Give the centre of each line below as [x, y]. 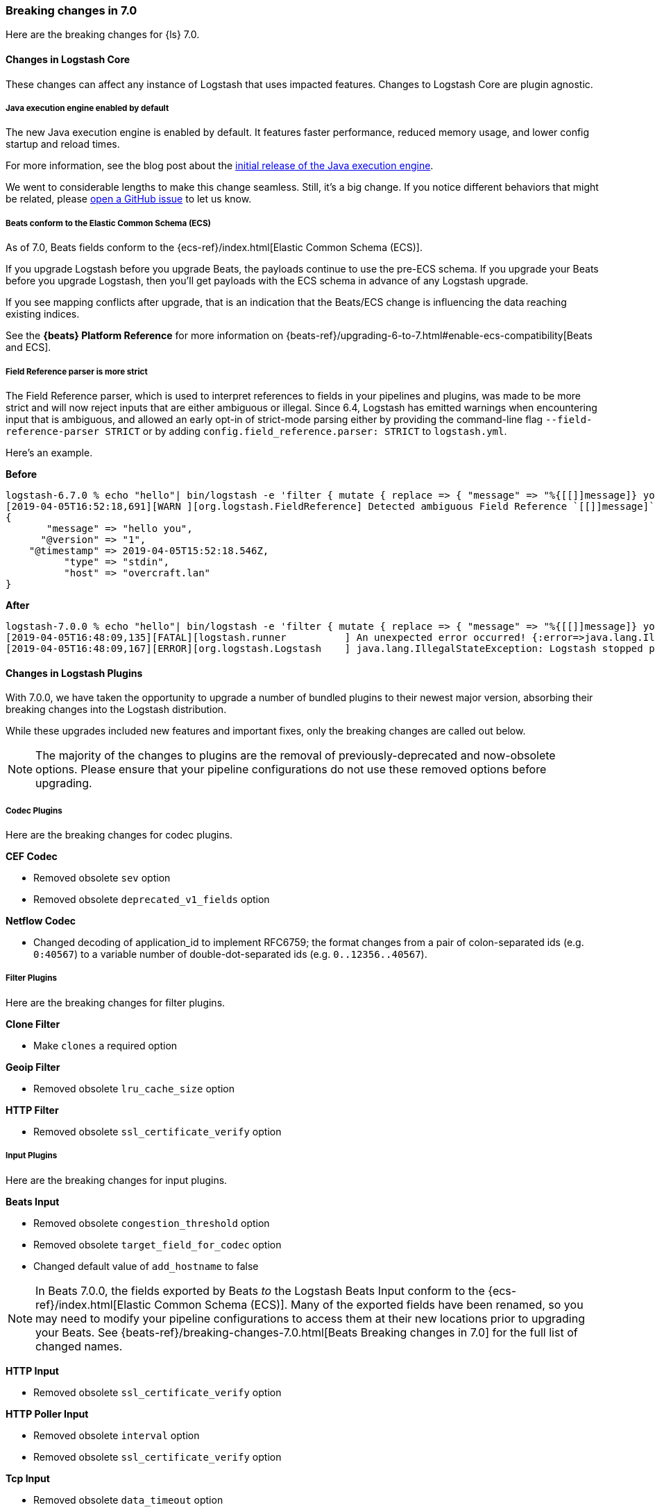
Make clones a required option [105, 1045]
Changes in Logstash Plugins [74, 673]
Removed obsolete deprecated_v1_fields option [152, 899]
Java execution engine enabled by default [87, 108]
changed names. [79, 1346]
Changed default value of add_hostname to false [146, 1266]
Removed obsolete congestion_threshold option [152, 1223]
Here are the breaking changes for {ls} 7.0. [103, 35]
